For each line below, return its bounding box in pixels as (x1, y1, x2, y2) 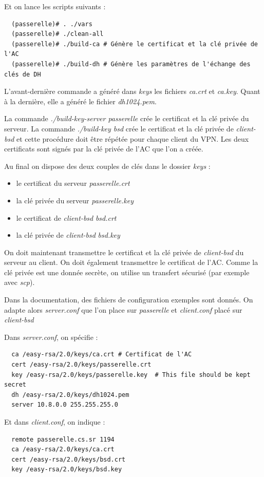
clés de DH (4, 70, 41, 78)
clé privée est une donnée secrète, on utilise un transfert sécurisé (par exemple (4, 266, 250, 277)
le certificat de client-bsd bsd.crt (16, 212, 117, 223)
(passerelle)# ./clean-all (11, 30, 104, 38)
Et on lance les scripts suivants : (4, 1, 106, 11)
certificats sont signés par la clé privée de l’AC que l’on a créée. (4, 143, 203, 154)
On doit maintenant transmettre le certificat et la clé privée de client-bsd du (4, 246, 244, 257)
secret (4, 381, 26, 389)
